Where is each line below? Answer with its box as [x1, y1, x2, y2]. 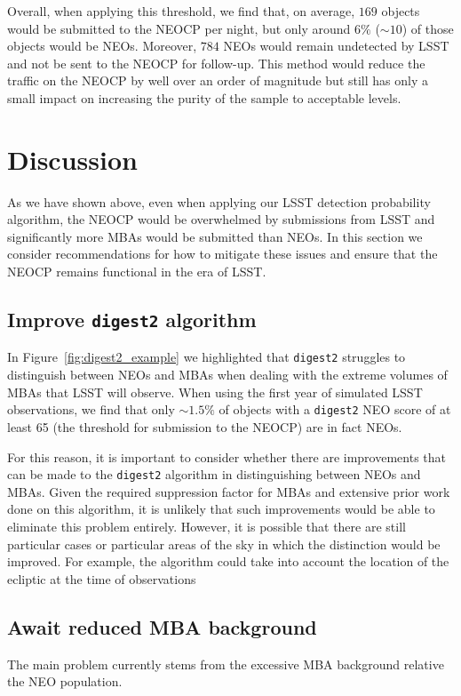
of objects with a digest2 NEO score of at [219, 400, 451, 419]
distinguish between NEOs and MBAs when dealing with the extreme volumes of [7, 365, 448, 384]
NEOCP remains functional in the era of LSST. [7, 262, 266, 281]
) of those [401, 19, 454, 37]
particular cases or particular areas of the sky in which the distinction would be [7, 534, 441, 553]
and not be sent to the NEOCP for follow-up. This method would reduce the [7, 53, 425, 72]
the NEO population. [7, 672, 123, 691]
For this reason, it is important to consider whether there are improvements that [7, 447, 446, 466]
